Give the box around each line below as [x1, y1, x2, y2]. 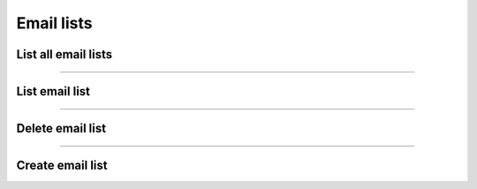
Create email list [16, 158, 108, 173]
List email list [16, 84, 91, 99]
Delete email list [16, 121, 106, 136]
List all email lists [16, 47, 113, 62]
